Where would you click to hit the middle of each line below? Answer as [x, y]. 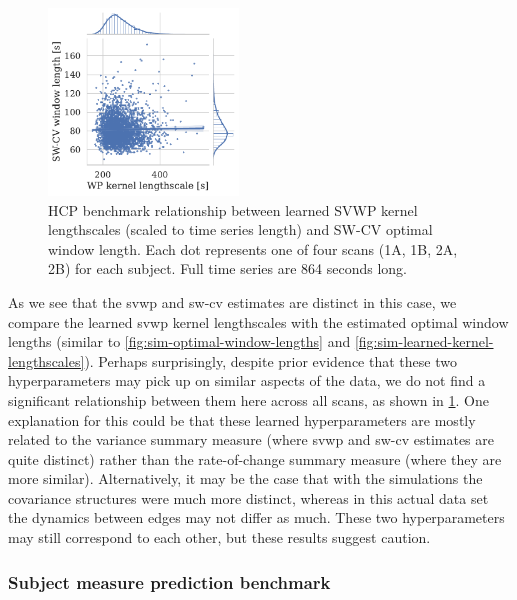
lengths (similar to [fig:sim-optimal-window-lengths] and [179, 341]
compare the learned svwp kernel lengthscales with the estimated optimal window [258, 321]
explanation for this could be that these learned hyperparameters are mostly [242, 419]
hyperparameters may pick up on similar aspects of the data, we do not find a [247, 380]
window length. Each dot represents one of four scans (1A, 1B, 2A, [253, 248]
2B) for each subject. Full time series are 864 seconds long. [228, 268]
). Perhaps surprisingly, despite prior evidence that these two [270, 360]
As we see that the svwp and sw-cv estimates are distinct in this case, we [232, 301]
